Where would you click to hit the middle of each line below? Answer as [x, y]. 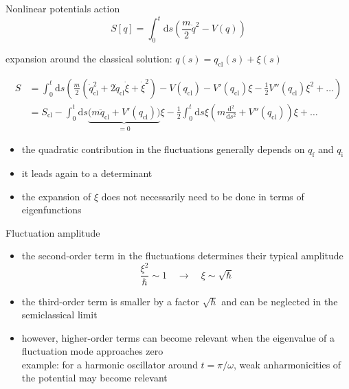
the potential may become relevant [94, 378]
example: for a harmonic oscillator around [110, 364]
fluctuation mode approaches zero [92, 351]
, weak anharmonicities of [288, 364]
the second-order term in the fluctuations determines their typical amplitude [182, 256]
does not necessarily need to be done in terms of [203, 196]
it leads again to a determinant [87, 173]
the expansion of [56, 196]
